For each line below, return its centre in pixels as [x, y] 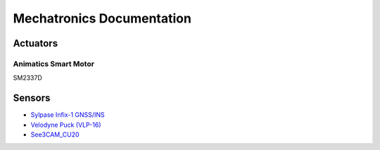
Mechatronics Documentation [102, 18]
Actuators [36, 43]
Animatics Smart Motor [54, 63]
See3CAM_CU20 [55, 135]
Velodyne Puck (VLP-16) [66, 125]
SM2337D [27, 78]
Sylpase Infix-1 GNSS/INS [68, 115]
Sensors [32, 98]
